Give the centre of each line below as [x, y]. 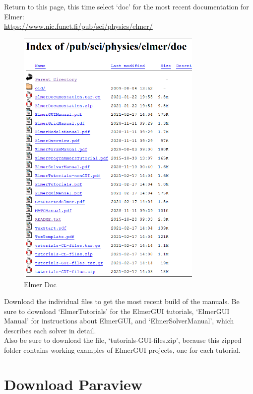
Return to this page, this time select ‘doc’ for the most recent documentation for [126, 6]
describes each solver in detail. [50, 330]
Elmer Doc [40, 284]
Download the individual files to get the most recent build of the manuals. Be [122, 301]
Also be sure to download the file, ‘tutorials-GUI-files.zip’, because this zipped [123, 340]
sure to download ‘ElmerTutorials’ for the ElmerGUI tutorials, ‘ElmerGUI [117, 311]
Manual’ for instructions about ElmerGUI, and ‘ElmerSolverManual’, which [119, 321]
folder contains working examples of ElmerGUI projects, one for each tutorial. [122, 350]
